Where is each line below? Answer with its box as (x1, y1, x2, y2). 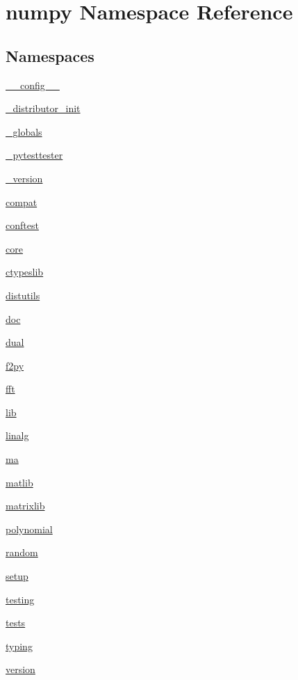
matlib (6, 475, 33, 489)
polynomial (6, 521, 53, 536)
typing (6, 638, 33, 653)
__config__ (6, 77, 60, 92)
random (6, 545, 38, 560)
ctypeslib (6, 264, 44, 279)
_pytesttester (6, 148, 63, 162)
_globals (6, 124, 42, 139)
